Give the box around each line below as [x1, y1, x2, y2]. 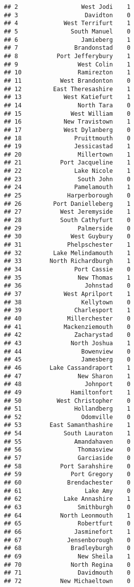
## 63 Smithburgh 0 [4, 504, 131, 511]
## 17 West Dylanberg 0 [4, 126, 131, 133]
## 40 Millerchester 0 [4, 315, 131, 322]
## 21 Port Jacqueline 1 [4, 159, 131, 166]
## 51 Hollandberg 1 [4, 405, 131, 413]
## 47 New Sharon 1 [4, 372, 131, 380]
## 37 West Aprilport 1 [4, 290, 131, 297]
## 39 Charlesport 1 [4, 307, 131, 314]
